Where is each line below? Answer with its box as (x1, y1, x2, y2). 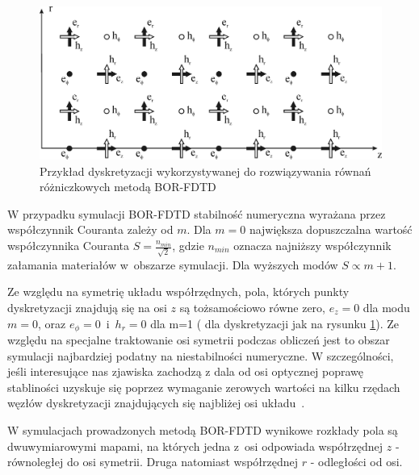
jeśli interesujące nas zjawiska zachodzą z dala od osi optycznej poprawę (7, 363, 364, 380)
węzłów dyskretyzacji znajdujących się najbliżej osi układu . (7, 394, 305, 411)
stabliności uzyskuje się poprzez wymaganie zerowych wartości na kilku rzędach (7, 378, 400, 395)
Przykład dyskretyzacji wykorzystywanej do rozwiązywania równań (40, 162, 371, 179)
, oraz (37, 315, 66, 331)
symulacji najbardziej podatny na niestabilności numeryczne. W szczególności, (7, 347, 394, 364)
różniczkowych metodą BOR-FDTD (40, 178, 216, 195)
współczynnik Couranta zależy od (7, 221, 174, 238)
